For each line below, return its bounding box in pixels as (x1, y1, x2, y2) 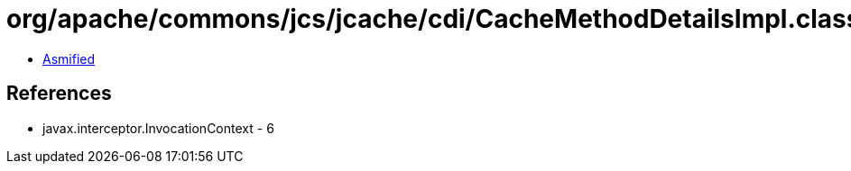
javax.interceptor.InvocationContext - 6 (42, 120, 274, 136)
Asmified (42, 50, 96, 67)
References (6, 82, 112, 105)
